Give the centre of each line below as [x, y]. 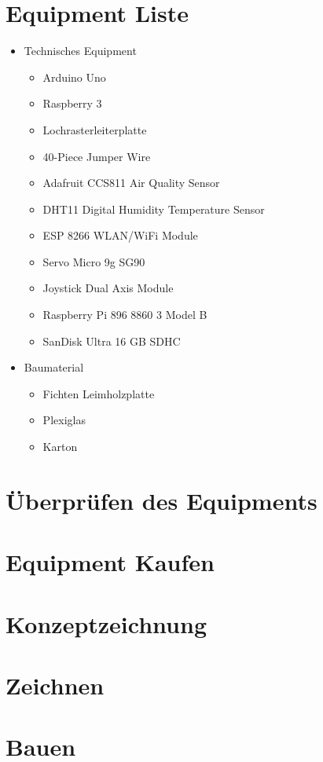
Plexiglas [64, 420]
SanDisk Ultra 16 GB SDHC [112, 341]
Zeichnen [55, 685]
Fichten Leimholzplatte [99, 393]
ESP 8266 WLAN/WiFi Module [120, 235]
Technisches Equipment [80, 51]
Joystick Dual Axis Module [108, 288]
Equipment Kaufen [110, 562]
